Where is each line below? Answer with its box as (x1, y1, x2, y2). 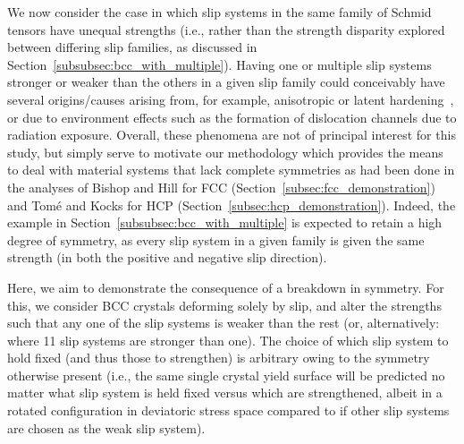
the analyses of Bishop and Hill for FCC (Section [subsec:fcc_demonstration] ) (7, 177, 435, 196)
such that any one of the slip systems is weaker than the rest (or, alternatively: (7, 313, 440, 332)
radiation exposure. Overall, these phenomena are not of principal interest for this (7, 125, 456, 144)
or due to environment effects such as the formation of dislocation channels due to (7, 107, 457, 126)
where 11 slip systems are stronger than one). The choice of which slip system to (7, 330, 449, 349)
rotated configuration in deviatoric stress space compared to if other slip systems (7, 401, 450, 420)
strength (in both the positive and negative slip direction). (7, 248, 327, 267)
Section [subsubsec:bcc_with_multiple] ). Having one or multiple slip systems (7, 55, 432, 73)
